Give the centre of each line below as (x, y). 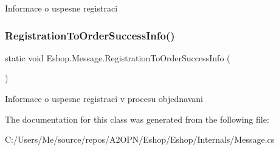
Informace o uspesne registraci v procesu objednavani (104, 98)
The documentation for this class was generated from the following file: (137, 119)
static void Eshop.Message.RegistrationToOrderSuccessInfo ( (118, 57)
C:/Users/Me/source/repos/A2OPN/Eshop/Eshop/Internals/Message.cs (140, 139)
